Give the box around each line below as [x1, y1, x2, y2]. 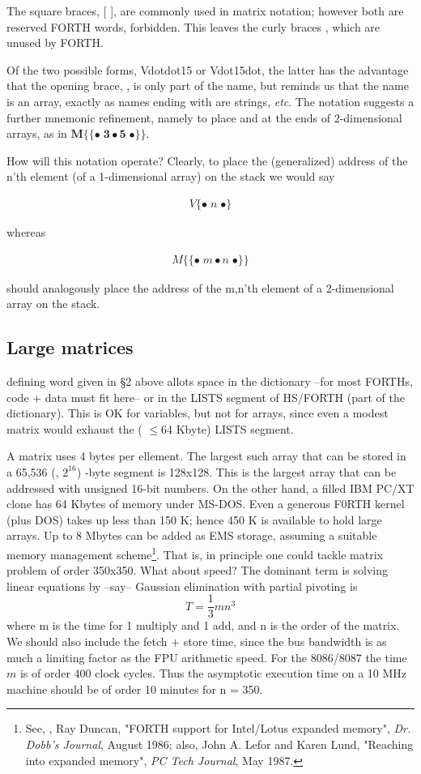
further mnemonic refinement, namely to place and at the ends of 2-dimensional [6, 109, 402, 126]
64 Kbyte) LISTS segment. [161, 420, 294, 437]
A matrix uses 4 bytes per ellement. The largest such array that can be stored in [6, 447, 406, 464]
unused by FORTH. [6, 34, 104, 51]
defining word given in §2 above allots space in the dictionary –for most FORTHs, [6, 372, 413, 389]
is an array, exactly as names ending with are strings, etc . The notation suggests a [6, 92, 415, 109]
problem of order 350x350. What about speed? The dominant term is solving [6, 562, 388, 579]
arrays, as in [6, 125, 67, 142]
